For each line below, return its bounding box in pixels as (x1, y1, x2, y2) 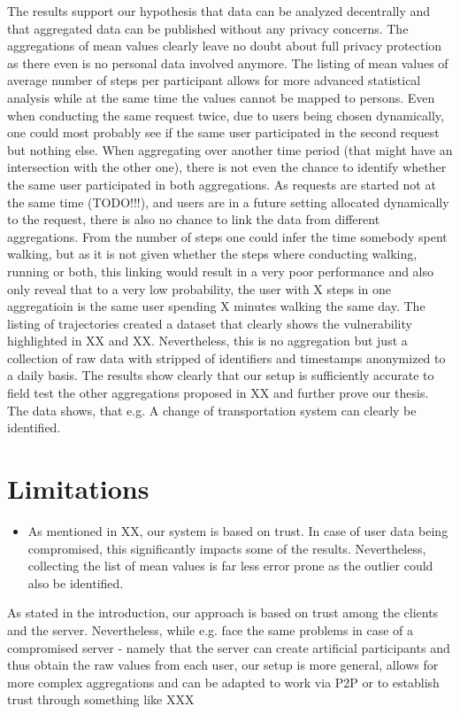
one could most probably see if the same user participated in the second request (7, 123, 440, 142)
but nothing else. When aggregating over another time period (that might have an (7, 140, 453, 159)
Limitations (7, 470, 149, 507)
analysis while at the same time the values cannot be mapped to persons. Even (7, 88, 435, 106)
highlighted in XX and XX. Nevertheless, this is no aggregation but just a (7, 331, 408, 350)
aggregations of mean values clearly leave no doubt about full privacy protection (7, 36, 442, 55)
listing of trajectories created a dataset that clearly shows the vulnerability (7, 314, 412, 332)
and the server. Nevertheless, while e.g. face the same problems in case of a (7, 620, 414, 639)
